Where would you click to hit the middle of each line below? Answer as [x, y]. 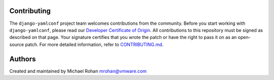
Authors [23, 59]
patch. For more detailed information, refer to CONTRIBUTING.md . [94, 44]
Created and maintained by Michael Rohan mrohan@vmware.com [78, 71]
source [17, 44]
